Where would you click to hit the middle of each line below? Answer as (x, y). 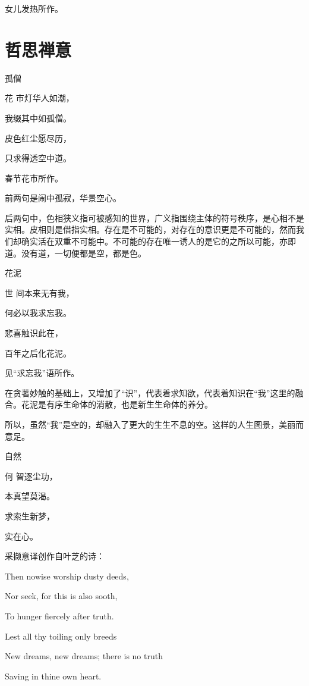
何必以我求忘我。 (38, 313)
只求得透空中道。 (38, 158)
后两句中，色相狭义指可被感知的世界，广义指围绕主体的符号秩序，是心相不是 (154, 217)
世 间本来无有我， (40, 292)
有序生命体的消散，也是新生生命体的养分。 (129, 404)
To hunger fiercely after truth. (59, 615)
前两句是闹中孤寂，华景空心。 (63, 198)
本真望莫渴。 (30, 496)
